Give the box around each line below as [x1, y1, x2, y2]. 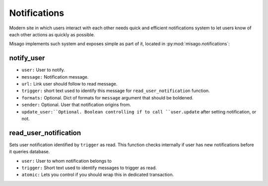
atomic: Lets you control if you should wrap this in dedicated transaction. [21, 172, 174, 178]
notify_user [9, 54, 45, 62]
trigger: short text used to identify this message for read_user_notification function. [21, 88, 210, 94]
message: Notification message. [21, 74, 89, 80]
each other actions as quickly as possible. [9, 31, 95, 37]
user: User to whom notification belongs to [21, 158, 112, 164]
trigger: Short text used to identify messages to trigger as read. [21, 165, 157, 171]
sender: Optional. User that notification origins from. [21, 102, 131, 108]
